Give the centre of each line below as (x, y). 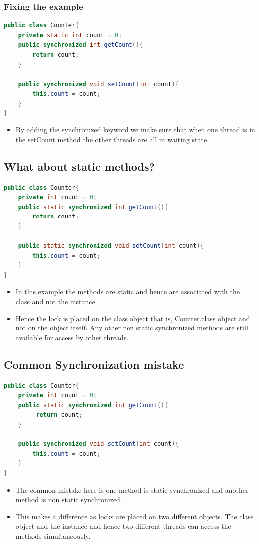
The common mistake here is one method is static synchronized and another (132, 490)
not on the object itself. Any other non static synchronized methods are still (132, 328)
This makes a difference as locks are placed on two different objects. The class (134, 516)
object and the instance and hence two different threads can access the (123, 526)
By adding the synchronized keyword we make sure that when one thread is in (135, 130)
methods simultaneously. (53, 535)
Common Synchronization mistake (94, 364)
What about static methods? (79, 166)
